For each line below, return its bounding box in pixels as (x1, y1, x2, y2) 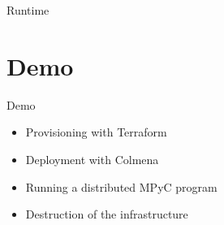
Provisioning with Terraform (25, 123, 167, 141)
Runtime (6, 2, 50, 18)
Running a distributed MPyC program (25, 178, 218, 195)
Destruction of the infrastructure (25, 206, 188, 223)
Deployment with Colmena (25, 150, 159, 167)
